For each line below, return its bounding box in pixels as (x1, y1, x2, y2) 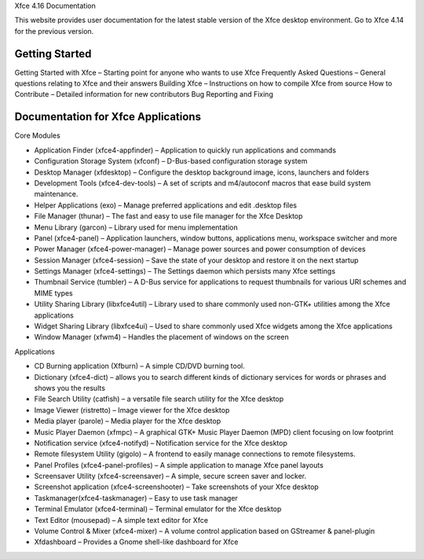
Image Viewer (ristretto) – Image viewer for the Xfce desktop (34, 405, 230, 414)
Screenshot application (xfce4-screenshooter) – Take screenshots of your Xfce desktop (34, 482, 320, 491)
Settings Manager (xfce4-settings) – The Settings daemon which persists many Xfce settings (34, 267, 336, 276)
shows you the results (34, 383, 106, 392)
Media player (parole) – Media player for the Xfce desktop (34, 417, 221, 426)
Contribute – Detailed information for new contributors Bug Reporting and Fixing (14, 90, 274, 99)
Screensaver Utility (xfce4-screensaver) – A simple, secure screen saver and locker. (34, 472, 307, 481)
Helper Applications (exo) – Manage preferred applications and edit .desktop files (34, 200, 298, 210)
